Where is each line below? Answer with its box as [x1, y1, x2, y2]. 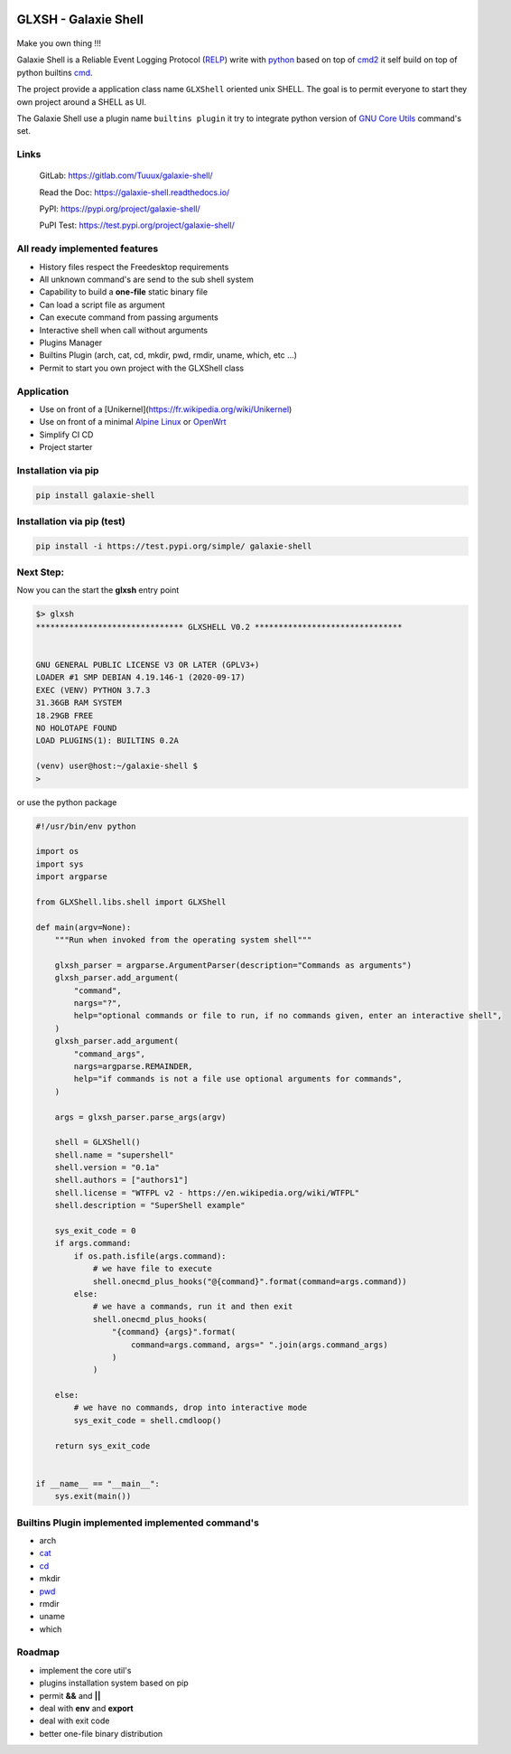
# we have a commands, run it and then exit [92, 1301, 293, 1312]
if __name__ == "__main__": [35, 1478, 160, 1488]
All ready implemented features [16, 242, 159, 255]
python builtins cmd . [16, 67, 94, 78]
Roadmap [16, 1646, 60, 1658]
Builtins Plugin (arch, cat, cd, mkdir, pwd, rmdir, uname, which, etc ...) [39, 350, 298, 361]
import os [35, 846, 79, 857]
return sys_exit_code [54, 1440, 151, 1450]
